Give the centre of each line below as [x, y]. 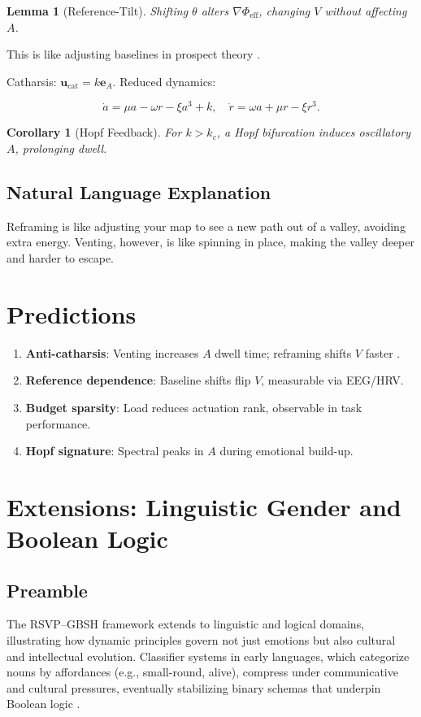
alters [215, 11]
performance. [58, 423]
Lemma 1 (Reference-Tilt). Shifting [98, 11]
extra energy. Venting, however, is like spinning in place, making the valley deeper [210, 242]
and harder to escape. [60, 258]
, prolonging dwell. [61, 148]
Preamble [47, 590]
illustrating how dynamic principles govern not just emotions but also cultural [201, 640]
